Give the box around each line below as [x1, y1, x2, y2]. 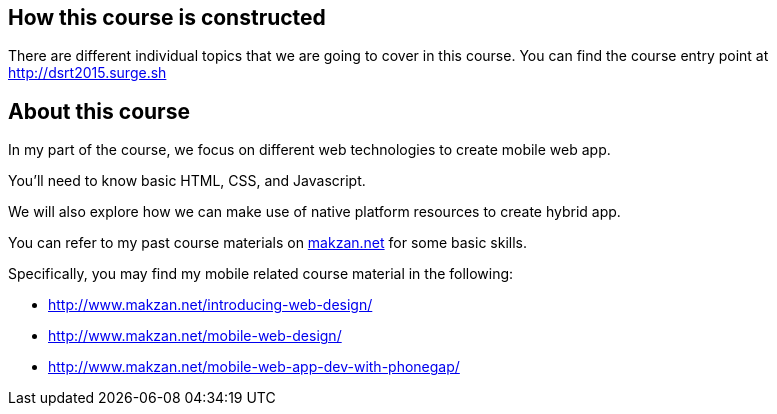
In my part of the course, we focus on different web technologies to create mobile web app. [8, 141, 611, 159]
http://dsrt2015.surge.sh [8, 64, 167, 82]
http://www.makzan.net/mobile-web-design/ [48, 327, 342, 345]
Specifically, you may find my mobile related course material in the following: [8, 265, 514, 283]
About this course [8, 98, 190, 124]
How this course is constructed [8, 5, 326, 30]
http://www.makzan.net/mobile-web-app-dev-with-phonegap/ [48, 358, 460, 376]
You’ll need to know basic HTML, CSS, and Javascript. [8, 172, 366, 190]
